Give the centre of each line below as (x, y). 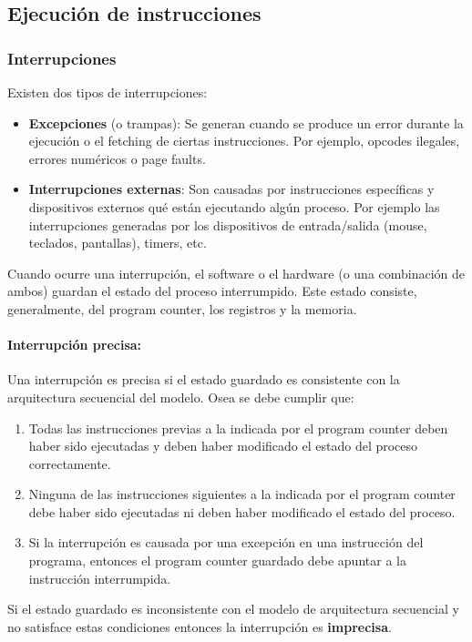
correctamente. (70, 463)
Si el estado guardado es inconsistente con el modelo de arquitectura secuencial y (233, 609)
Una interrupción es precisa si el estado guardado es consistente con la (204, 379)
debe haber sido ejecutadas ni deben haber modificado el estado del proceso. (242, 511)
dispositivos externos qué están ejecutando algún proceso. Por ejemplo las (234, 206)
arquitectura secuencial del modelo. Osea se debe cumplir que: (181, 397)
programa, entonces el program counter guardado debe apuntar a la (217, 560)
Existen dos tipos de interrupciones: (108, 92)
